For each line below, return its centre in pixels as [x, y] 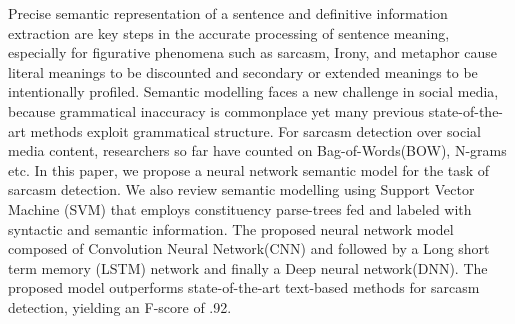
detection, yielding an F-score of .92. [120, 306]
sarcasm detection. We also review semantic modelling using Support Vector [241, 189]
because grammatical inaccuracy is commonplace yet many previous [216, 110]
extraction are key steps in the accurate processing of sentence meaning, [229, 32]
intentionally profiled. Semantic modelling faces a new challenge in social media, [253, 91]
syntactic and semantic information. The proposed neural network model [231, 228]
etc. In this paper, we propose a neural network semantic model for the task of [249, 169]
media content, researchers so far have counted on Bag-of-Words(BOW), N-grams [257, 150]
